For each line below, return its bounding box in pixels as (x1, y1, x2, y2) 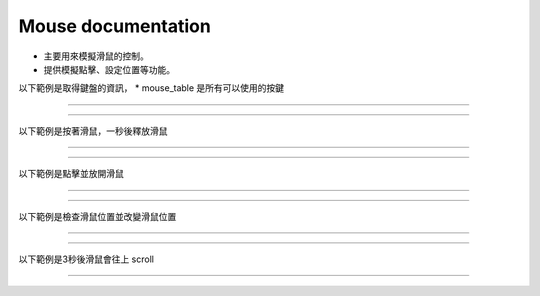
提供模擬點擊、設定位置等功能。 (43, 63, 175, 75)
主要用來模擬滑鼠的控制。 (43, 50, 149, 62)
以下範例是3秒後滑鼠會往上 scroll (18, 253, 155, 265)
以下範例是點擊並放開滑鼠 (18, 168, 124, 180)
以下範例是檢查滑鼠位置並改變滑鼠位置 (18, 210, 177, 222)
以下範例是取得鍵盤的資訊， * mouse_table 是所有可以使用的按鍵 (18, 82, 285, 94)
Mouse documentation (18, 15, 212, 37)
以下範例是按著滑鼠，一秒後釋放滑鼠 (18, 125, 168, 137)
